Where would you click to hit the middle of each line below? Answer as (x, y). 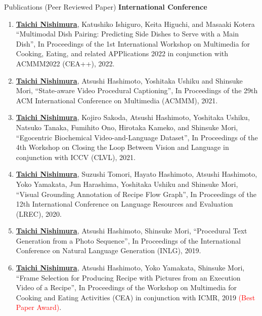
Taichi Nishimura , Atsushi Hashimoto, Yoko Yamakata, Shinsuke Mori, (130, 268)
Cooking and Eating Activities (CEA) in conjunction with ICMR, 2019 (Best (136, 297)
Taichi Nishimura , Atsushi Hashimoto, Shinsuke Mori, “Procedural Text (132, 231)
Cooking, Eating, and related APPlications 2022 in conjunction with (122, 53)
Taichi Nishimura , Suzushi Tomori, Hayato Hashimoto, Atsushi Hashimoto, (137, 174)
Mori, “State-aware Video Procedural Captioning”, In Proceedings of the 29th (137, 90)
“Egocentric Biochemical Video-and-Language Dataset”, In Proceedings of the (137, 137)
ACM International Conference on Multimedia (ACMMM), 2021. (117, 100)
